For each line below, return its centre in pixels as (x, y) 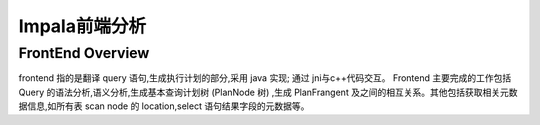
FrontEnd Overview (84, 53)
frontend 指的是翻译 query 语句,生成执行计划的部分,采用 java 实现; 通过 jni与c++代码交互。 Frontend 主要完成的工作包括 (265, 78)
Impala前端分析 (82, 26)
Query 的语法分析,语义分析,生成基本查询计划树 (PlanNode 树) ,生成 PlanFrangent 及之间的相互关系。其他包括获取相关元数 (268, 92)
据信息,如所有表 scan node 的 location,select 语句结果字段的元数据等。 (164, 106)
